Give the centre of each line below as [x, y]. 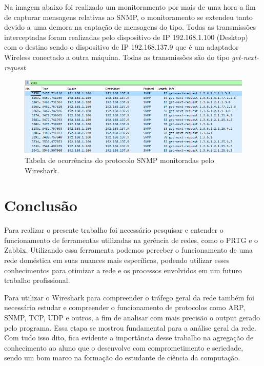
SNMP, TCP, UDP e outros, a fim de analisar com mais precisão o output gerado [132, 317]
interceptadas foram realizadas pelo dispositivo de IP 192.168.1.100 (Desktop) [126, 37]
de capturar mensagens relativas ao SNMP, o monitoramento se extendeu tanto [128, 17]
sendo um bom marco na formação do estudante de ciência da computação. [122, 358]
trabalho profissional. [37, 280]
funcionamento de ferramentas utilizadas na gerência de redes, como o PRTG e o [131, 240]
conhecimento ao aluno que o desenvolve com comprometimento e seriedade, [124, 347]
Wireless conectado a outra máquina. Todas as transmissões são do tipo [117, 57]
